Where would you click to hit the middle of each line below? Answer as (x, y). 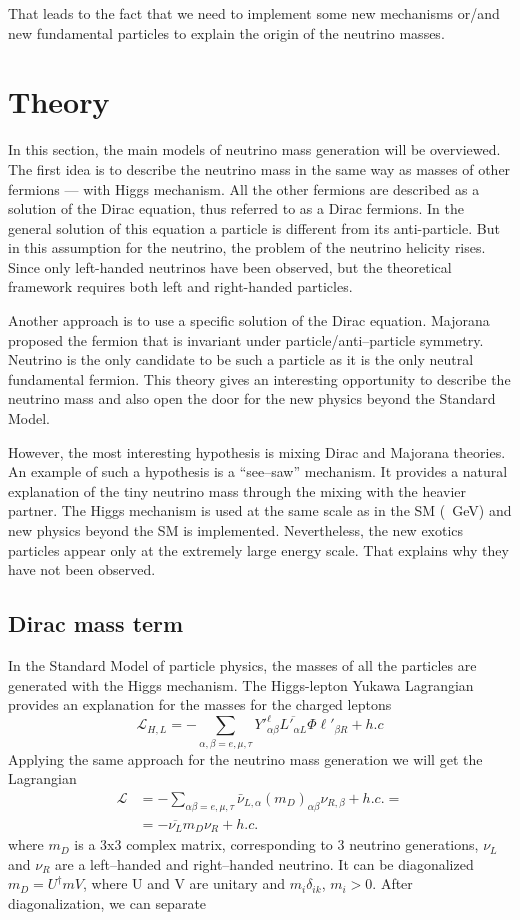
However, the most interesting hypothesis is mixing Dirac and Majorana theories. (257, 451)
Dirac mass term (96, 623)
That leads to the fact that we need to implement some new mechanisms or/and (254, 13)
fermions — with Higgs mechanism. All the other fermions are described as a (244, 188)
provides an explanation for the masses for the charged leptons (200, 704)
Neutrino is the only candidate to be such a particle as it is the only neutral (241, 359)
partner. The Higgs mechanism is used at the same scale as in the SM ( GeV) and (260, 510)
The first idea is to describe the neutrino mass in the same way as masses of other (259, 168)
